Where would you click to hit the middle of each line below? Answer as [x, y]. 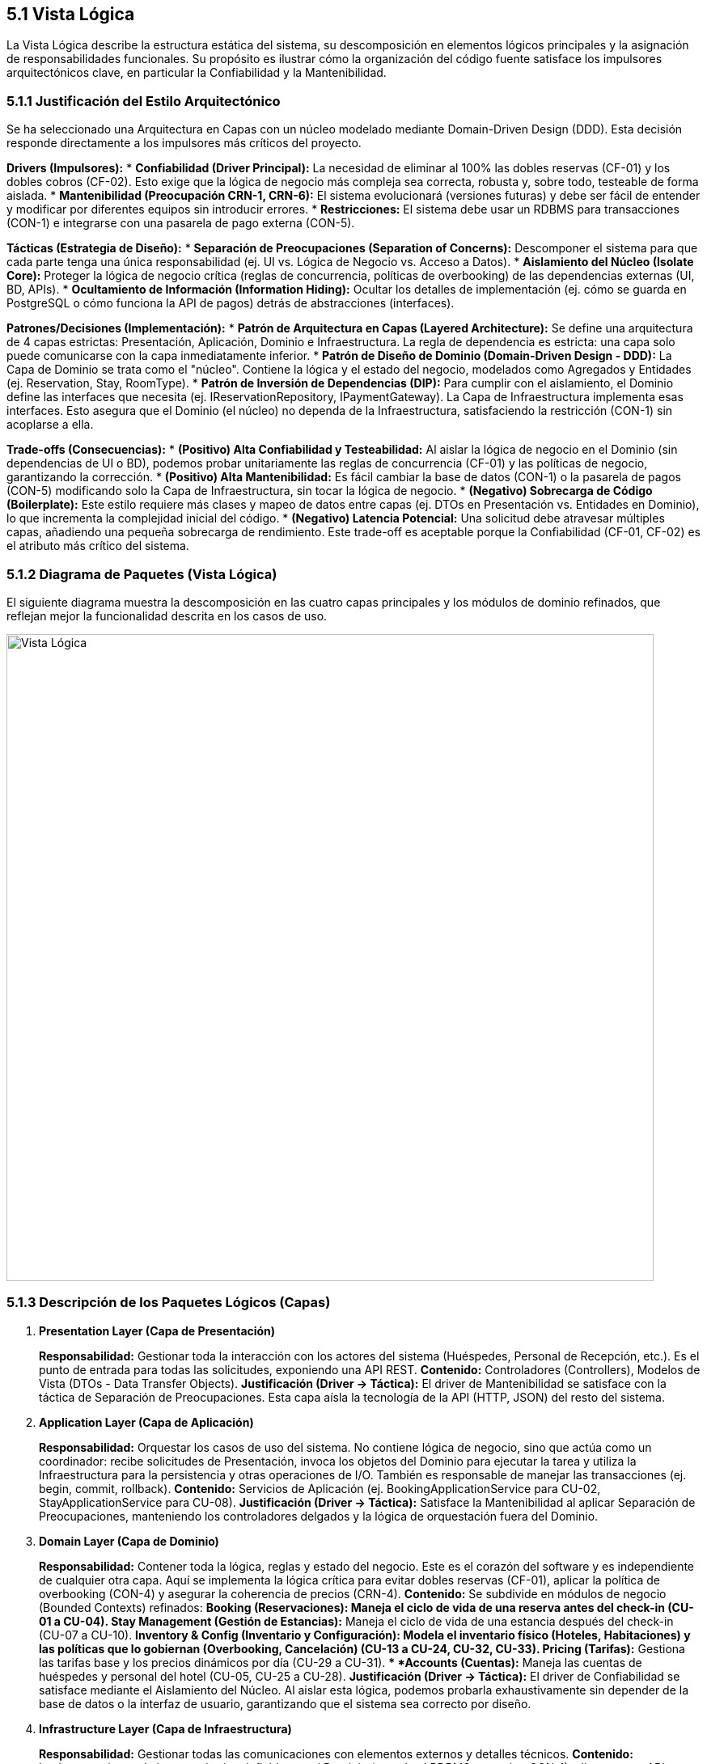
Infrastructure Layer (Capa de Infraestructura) [165, 1728]
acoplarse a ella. [50, 425]
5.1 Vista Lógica [71, 14]
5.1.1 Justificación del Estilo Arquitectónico [144, 101]
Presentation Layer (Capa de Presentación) [157, 1330]
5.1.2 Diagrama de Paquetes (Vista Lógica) [142, 574]
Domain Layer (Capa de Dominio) [129, 1541]
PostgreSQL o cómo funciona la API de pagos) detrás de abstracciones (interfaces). [231, 303]
